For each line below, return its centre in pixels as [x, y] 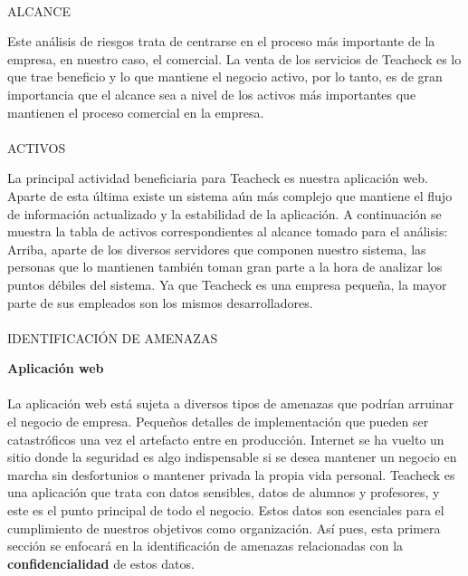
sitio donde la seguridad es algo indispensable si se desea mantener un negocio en [232, 457]
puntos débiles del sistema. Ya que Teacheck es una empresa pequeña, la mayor [227, 284]
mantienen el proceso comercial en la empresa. [136, 112]
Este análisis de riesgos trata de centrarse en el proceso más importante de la [221, 41]
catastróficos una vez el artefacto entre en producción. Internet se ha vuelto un [226, 439]
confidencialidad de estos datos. [101, 563]
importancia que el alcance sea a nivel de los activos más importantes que [212, 94]
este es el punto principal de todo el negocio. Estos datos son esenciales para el [226, 510]
